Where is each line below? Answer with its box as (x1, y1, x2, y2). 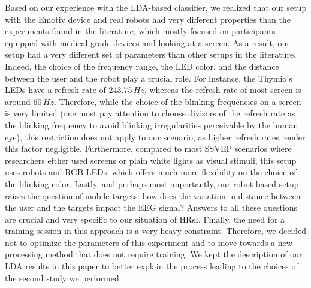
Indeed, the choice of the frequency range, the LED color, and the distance (5, 59, 279, 72)
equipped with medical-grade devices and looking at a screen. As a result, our (5, 36, 290, 49)
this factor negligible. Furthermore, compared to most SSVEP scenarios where (5, 142, 292, 155)
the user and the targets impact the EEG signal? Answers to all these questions (5, 201, 298, 214)
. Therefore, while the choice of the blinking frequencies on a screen (54, 95, 301, 107)
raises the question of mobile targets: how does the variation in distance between (5, 189, 301, 202)
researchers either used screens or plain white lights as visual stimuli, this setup (5, 154, 297, 166)
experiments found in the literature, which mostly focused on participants (5, 25, 276, 37)
